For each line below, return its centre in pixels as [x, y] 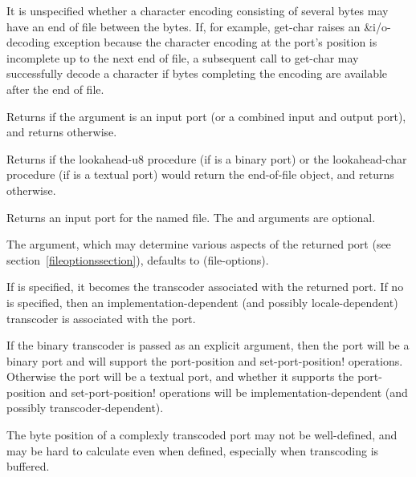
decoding [29, 42]
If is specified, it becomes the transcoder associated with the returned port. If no [205, 287]
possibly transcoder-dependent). [85, 408]
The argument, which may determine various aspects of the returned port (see [199, 244]
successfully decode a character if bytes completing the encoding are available [197, 73]
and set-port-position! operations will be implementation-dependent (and [228, 392]
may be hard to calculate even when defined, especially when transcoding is [193, 450]
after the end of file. [55, 89]
